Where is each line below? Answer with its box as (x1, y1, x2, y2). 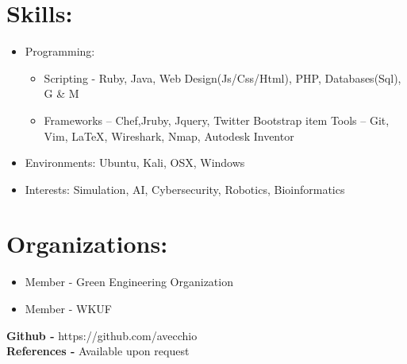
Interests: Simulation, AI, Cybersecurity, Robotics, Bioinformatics (25, 180, 345, 197)
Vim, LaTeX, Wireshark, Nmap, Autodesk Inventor (44, 127, 294, 144)
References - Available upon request (6, 343, 190, 359)
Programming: (25, 43, 95, 60)
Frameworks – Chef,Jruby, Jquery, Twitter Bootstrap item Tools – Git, (44, 111, 390, 128)
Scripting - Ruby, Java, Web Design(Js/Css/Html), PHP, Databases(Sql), (44, 69, 401, 86)
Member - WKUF (25, 300, 112, 316)
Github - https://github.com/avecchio (6, 327, 198, 343)
